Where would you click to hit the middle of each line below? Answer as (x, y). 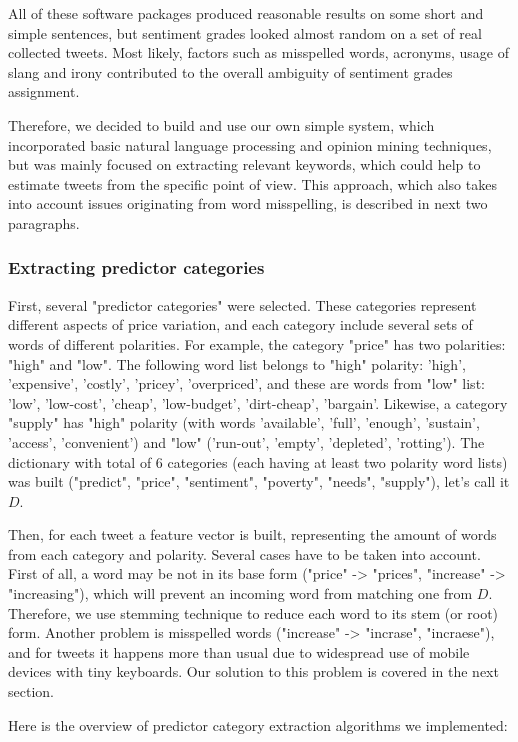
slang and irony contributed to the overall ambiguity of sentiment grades (230, 71)
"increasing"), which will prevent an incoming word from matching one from (240, 593)
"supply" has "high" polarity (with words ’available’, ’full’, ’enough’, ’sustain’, (244, 422)
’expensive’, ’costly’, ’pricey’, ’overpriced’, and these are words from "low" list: (246, 383)
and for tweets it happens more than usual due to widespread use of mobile (239, 651)
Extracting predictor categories (136, 267)
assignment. (44, 91)
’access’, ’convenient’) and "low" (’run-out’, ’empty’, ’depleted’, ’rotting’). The (246, 441)
